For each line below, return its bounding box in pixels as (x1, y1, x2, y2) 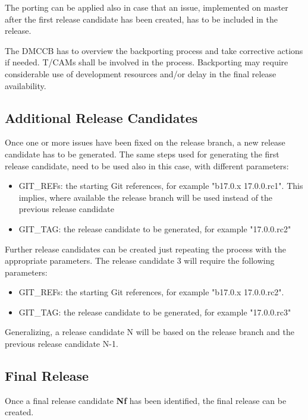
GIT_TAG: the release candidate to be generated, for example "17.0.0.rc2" (18, 222, 291, 235)
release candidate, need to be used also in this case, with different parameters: (5, 159, 289, 172)
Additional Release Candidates (5, 108, 198, 127)
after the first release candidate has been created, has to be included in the (5, 12, 278, 25)
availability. (5, 79, 46, 91)
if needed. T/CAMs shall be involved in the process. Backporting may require (5, 56, 288, 68)
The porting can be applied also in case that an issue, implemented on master (5, 1, 288, 13)
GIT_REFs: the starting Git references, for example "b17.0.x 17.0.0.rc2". (18, 286, 284, 298)
